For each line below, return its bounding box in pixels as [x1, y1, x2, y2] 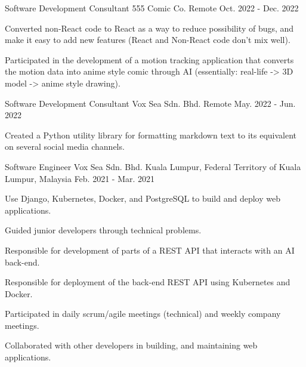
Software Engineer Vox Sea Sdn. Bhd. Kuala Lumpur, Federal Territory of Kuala [5, 160, 301, 172]
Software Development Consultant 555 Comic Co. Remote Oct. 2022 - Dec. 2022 [5, 2, 299, 14]
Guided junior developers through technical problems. [5, 224, 202, 236]
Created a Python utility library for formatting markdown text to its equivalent [5, 128, 297, 141]
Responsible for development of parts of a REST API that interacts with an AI [5, 243, 295, 256]
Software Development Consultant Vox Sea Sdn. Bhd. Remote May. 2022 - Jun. [5, 97, 296, 109]
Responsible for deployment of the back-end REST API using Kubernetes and [5, 276, 290, 288]
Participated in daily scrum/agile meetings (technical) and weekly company [5, 307, 281, 320]
